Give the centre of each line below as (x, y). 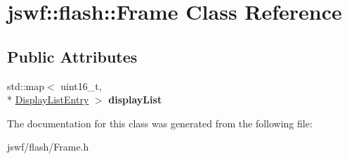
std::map (26, 85)
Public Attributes (72, 56)
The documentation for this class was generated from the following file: (160, 123)
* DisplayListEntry (48, 100)
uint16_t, (81, 85)
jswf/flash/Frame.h (48, 147)
